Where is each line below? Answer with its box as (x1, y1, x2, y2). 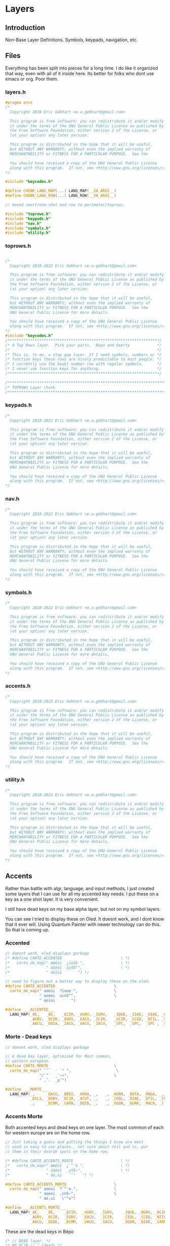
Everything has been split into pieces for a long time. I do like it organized (5, 65, 158, 71)
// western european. (5, 1058, 51, 1064)
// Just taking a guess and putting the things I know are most (5, 1140, 144, 1145)
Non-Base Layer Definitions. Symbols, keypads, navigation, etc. (5, 37, 138, 43)
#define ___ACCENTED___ (5, 1007, 56, 1012)
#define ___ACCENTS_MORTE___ (5, 1205, 67, 1210)
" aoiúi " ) (39, 997, 76, 1003)
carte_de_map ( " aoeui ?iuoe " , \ (10, 988, 116, 994)
